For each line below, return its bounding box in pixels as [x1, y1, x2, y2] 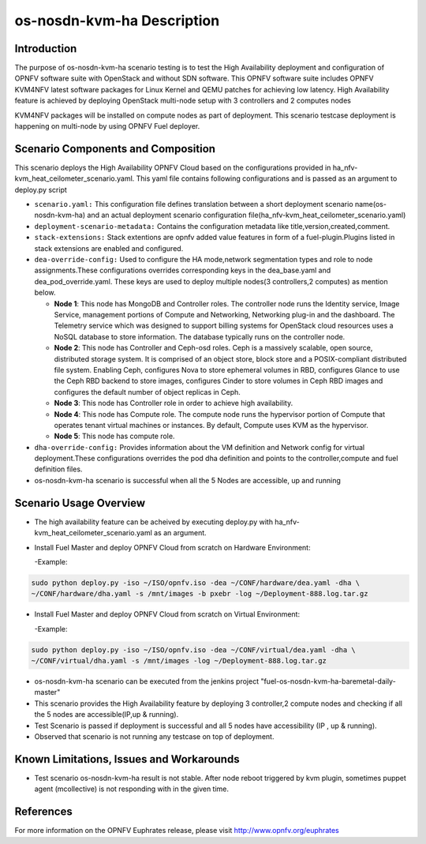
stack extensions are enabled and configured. [34, 243, 184, 253]
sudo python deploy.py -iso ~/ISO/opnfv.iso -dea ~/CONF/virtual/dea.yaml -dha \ [31, 645, 357, 655]
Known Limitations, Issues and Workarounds [14, 752, 240, 766]
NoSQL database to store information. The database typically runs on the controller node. [54, 332, 346, 341]
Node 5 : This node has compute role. [54, 431, 175, 441]
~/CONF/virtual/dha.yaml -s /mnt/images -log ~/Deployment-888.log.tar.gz [31, 656, 327, 666]
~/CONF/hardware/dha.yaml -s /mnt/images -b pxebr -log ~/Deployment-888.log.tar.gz [31, 589, 368, 598]
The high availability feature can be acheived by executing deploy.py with [34, 517, 274, 527]
